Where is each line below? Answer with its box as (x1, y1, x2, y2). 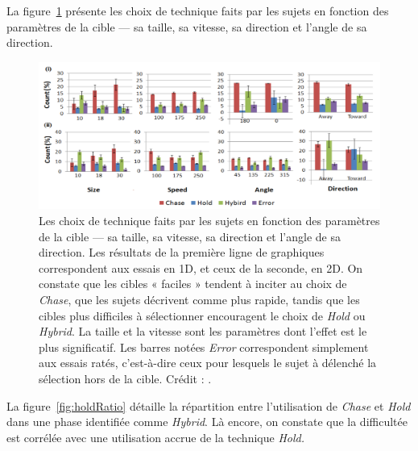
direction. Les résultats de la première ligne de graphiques (39, 244, 325, 261)
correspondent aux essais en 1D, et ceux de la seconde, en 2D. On (39, 259, 363, 276)
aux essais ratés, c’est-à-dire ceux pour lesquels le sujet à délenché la (39, 354, 377, 371)
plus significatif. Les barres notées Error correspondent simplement (39, 338, 369, 355)
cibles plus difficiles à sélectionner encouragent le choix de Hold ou (39, 307, 366, 324)
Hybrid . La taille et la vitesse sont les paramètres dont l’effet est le (39, 323, 367, 340)
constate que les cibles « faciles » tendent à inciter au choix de (39, 275, 347, 292)
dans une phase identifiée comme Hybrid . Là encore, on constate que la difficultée (6, 413, 408, 430)
